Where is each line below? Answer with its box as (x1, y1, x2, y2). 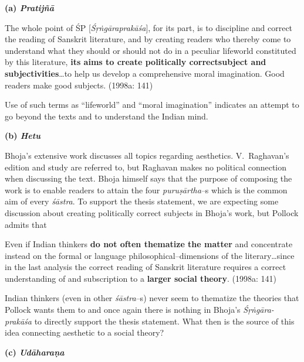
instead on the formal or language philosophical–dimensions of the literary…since (5, 249, 295, 261)
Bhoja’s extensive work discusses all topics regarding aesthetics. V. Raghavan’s (5, 149, 289, 161)
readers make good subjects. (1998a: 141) (5, 78, 153, 91)
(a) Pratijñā (5, 2, 54, 13)
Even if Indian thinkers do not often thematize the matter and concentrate (5, 238, 293, 250)
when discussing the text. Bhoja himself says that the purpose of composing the (5, 172, 292, 185)
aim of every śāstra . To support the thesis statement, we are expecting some (5, 195, 279, 207)
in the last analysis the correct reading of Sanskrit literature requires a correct (5, 261, 286, 273)
